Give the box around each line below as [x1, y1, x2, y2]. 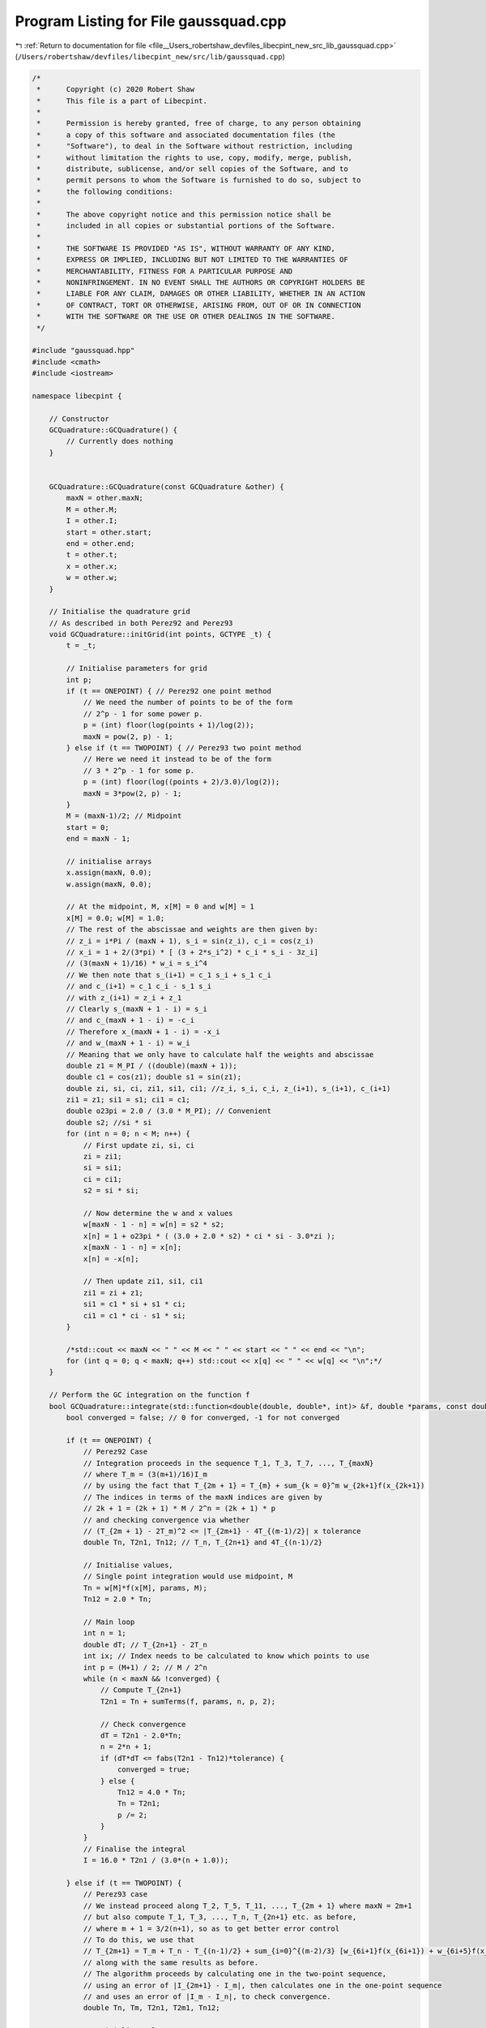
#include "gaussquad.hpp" [32, 346, 135, 355]
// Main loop [83, 1618, 135, 1626]
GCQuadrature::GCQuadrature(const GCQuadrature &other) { [49, 482, 284, 491]
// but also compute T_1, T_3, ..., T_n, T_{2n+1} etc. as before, [83, 1913, 357, 1922]
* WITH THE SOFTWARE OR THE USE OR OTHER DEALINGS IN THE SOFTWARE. [36, 312, 336, 321]
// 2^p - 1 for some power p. [83, 709, 203, 718]
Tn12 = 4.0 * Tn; [117, 1787, 186, 1797]
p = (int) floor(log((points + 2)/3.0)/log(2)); [83, 777, 280, 787]
